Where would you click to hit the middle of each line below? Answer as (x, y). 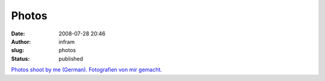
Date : (18, 34)
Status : (20, 58)
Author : (21, 41)
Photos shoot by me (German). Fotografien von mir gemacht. (87, 70)
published (71, 58)
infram (67, 41)
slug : (17, 50)
